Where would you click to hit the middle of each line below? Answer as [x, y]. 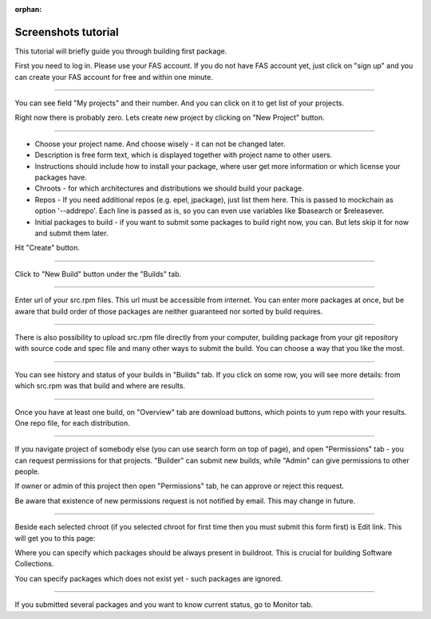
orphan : [28, 9]
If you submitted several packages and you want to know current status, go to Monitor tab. [164, 605]
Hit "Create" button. [47, 248]
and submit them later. [71, 233]
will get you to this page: [55, 538]
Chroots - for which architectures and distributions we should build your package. [169, 188]
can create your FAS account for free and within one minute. [114, 77]
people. [27, 471]
